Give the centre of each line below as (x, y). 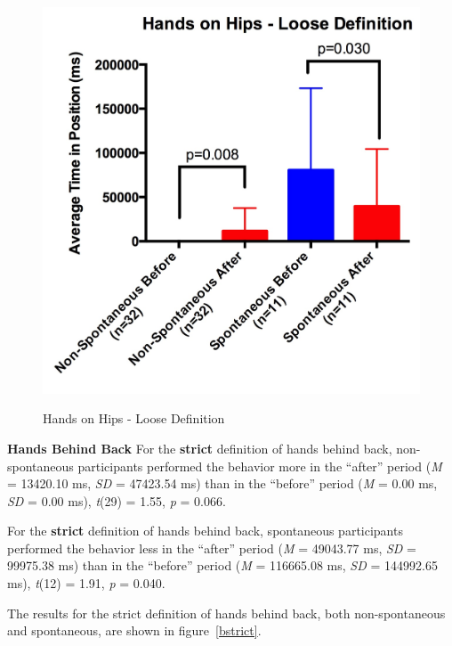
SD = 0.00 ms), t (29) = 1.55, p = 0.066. (117, 500)
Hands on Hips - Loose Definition (134, 418)
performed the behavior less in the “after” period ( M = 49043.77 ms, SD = (212, 548)
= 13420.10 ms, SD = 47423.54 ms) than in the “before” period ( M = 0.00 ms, (222, 483)
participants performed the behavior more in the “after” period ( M (260, 466)
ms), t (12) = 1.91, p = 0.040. (86, 583)
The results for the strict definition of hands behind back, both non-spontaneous (226, 613)
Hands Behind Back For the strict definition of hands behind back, (200, 448)
